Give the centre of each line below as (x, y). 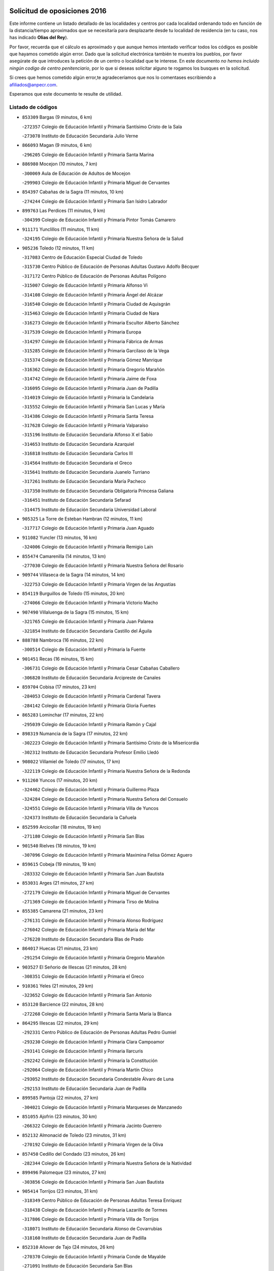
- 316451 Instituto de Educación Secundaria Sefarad (77, 500)
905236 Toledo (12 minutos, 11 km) (58, 248)
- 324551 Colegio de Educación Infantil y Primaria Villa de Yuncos (90, 808)
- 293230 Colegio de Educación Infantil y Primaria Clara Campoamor (93, 1042)
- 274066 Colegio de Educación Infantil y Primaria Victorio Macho (90, 603)
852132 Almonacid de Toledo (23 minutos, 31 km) (74, 1135)
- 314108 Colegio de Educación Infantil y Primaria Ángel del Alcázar (93, 294)
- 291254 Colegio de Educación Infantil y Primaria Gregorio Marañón (93, 958)
